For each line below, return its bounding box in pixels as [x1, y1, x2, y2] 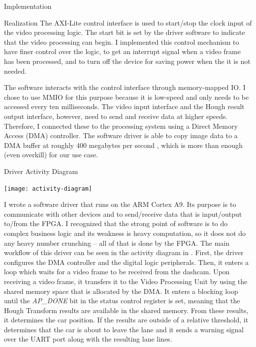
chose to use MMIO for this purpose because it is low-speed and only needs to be [4, 91, 249, 102]
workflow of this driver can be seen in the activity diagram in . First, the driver [4, 247, 244, 258]
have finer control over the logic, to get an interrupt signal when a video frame [4, 46, 241, 57]
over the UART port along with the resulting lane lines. [4, 334, 172, 344]
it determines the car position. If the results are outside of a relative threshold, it [4, 315, 249, 325]
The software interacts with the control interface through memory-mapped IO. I [4, 82, 246, 92]
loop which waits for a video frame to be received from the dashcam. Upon [4, 266, 230, 277]
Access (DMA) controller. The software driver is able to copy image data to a [4, 130, 238, 141]
